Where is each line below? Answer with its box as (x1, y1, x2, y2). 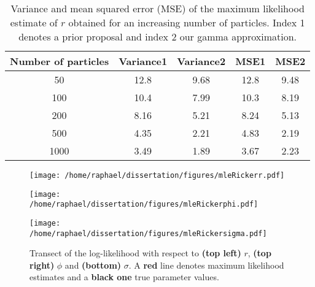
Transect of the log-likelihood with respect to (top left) (29, 247, 241, 259)
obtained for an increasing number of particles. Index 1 (68, 15, 305, 29)
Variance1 (119, 54, 168, 68)
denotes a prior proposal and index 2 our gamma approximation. (18, 29, 297, 44)
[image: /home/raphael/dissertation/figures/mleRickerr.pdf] (29, 171, 285, 180)
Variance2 (177, 54, 226, 68)
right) (29, 258, 55, 271)
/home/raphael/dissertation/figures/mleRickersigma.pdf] (29, 229, 267, 238)
